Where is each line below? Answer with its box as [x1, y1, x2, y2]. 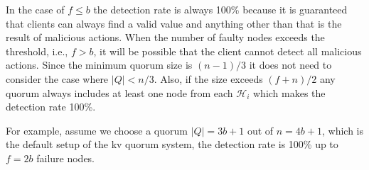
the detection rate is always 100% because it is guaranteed [93, 2, 348, 16]
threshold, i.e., [6, 43, 68, 58]
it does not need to [249, 57, 332, 72]
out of [247, 123, 274, 137]
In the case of [6, 2, 65, 16]
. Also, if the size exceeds [154, 71, 263, 86]
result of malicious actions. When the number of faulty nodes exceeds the [6, 30, 325, 45]
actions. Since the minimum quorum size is [6, 57, 193, 72]
